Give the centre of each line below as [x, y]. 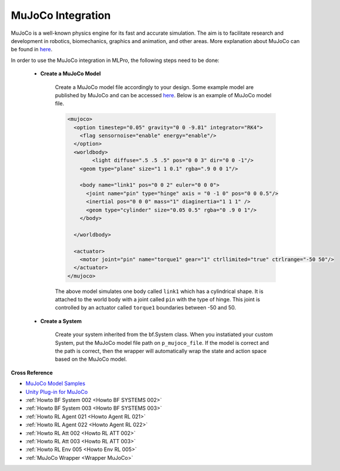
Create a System [61, 321]
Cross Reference [32, 373]
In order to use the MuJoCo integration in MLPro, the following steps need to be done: [115, 60]
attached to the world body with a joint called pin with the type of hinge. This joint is [158, 299]
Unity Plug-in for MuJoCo [57, 391]
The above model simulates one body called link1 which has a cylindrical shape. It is [159, 291]
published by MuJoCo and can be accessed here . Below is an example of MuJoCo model [163, 95]
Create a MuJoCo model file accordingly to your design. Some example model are [154, 87]
